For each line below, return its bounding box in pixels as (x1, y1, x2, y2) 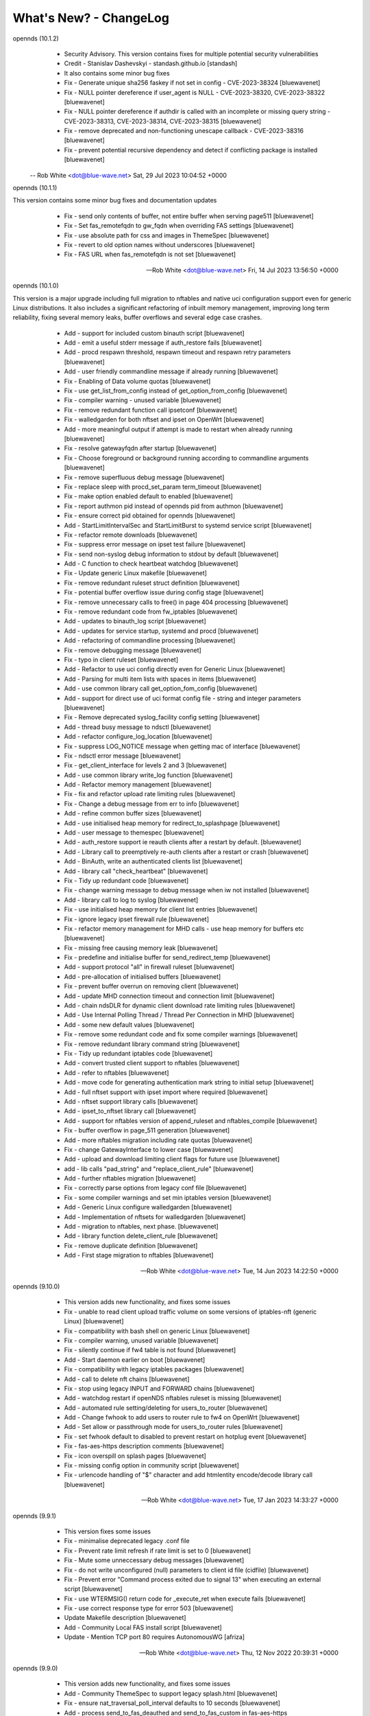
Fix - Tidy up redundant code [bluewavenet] (64, 876, 189, 885)
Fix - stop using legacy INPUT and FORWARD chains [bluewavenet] (64, 1384, 255, 1393)
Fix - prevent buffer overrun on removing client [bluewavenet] (64, 982, 239, 990)
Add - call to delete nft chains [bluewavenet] (64, 1375, 190, 1383)
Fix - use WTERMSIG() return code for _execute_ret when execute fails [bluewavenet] (64, 1595, 306, 1603)
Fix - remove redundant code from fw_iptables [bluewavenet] (64, 607, 238, 616)
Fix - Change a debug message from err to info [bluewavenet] (64, 800, 240, 808)
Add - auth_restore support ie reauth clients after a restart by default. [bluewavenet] (64, 838, 301, 846)
